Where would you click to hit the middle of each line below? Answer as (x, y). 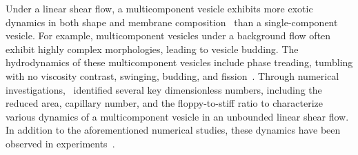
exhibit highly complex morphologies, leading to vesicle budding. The (152, 49)
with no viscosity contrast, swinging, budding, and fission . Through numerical (172, 75)
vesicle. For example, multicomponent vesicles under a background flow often (168, 35)
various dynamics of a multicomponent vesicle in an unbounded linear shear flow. (177, 116)
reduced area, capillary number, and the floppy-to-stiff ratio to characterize (165, 103)
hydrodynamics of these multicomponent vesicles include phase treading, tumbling (179, 62)
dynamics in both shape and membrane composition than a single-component (172, 22)
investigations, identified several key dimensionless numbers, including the (164, 89)
